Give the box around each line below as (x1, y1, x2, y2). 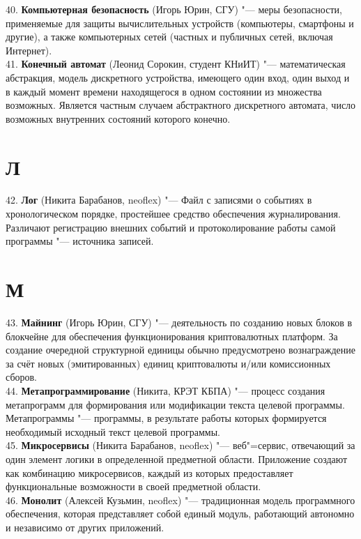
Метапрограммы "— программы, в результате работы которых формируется (6, 411, 327, 425)
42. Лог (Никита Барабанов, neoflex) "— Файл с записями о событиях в (6, 192, 312, 207)
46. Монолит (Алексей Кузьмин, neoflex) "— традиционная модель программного (6, 492, 355, 507)
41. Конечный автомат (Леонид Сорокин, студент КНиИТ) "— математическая (6, 56, 346, 71)
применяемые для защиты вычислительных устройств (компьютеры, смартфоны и (6, 15, 354, 30)
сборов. (6, 370, 38, 384)
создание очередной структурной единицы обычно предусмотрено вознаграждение (6, 342, 355, 357)
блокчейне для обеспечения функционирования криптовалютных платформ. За (6, 328, 338, 343)
